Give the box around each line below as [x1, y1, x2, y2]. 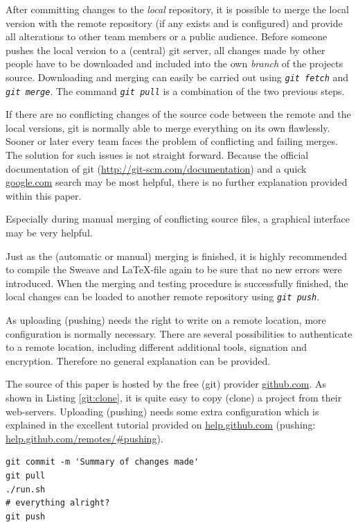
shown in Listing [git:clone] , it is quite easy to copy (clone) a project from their [6, 390, 342, 405]
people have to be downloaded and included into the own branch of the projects [6, 56, 343, 71]
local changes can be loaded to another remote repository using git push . [6, 289, 320, 304]
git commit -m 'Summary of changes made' [6, 457, 199, 467]
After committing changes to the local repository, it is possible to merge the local [6, 2, 350, 16]
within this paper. [6, 188, 82, 202]
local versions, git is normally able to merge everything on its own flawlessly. [6, 120, 330, 135]
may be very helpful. [6, 225, 93, 240]
